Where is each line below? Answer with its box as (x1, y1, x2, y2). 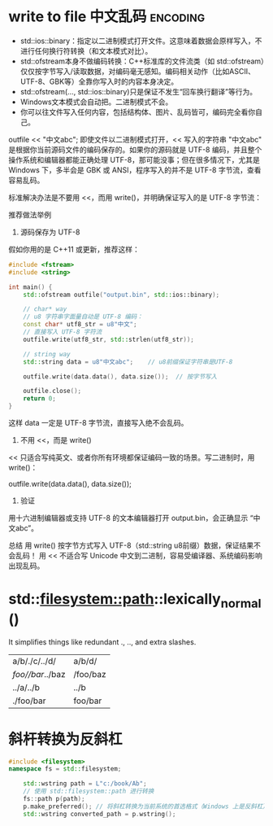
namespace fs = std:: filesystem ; (8, 765, 122, 773)
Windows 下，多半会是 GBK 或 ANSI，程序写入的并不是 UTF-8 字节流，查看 (8, 164, 262, 175)
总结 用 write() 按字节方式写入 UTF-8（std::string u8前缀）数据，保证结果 (8, 540, 254, 550)
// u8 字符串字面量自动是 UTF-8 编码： (23, 312, 144, 321)
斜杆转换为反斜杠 (8, 730, 123, 749)
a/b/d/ (73, 655, 97, 666)
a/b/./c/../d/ (12, 655, 57, 666)
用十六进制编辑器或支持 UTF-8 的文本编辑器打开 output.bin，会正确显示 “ (8, 514, 253, 523)
